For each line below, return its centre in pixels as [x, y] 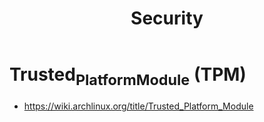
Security [167, 18]
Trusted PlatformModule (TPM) [128, 76]
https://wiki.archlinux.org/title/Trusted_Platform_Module [138, 106]
